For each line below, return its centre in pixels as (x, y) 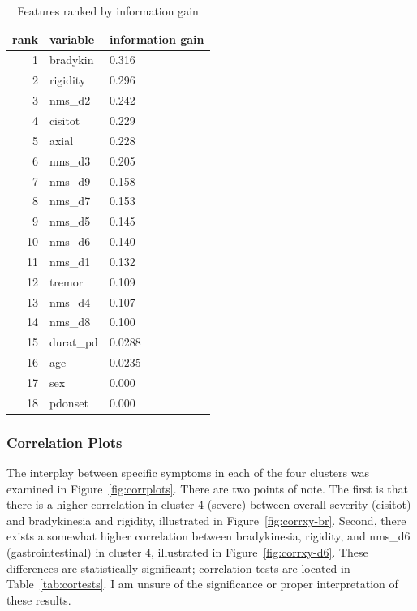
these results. (39, 599)
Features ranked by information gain (108, 11)
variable (72, 39)
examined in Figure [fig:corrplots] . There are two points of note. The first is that (208, 488)
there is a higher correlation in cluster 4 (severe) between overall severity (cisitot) (209, 504)
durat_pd (73, 342)
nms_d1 (70, 261)
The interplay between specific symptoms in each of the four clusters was (188, 473)
